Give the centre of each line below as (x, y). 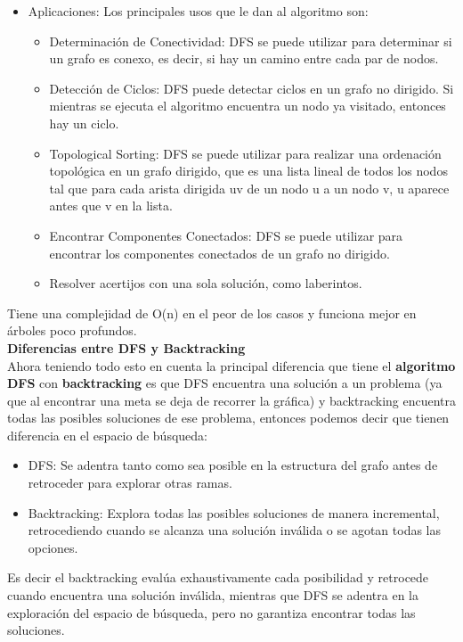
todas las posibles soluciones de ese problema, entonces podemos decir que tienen (228, 418)
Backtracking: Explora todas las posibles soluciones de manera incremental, (234, 512)
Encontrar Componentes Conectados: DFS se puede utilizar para (226, 235)
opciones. (53, 547)
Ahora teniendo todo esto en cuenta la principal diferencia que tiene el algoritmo (231, 365)
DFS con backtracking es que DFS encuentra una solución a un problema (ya (225, 383)
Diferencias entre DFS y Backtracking (126, 347)
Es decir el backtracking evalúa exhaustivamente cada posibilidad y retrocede (218, 577)
